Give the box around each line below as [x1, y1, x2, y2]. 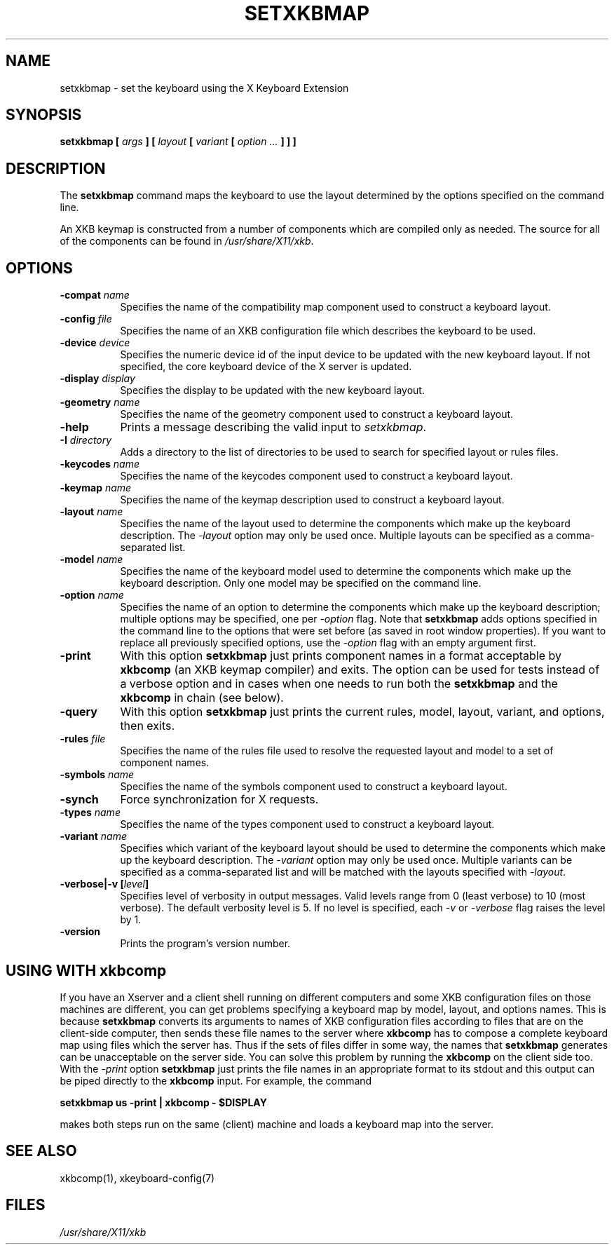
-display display [60, 372, 135, 385]
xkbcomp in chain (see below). [120, 691, 284, 705]
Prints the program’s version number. [120, 937, 291, 950]
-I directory [60, 434, 112, 447]
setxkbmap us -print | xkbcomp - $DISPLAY [60, 1096, 267, 1108]
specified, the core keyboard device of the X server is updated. [120, 360, 412, 373]
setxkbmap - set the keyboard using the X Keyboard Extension [60, 81, 349, 94]
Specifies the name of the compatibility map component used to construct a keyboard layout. [120, 301, 551, 313]
